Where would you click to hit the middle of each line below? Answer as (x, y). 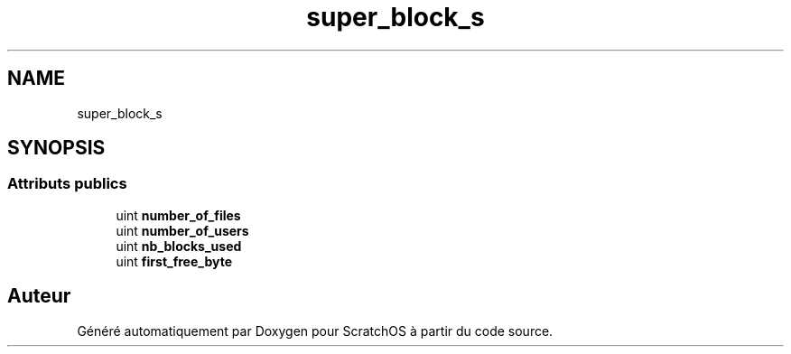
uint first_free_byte (174, 261)
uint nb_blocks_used (179, 246)
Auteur (39, 296)
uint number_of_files (178, 215)
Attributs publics (67, 184)
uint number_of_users (182, 230)
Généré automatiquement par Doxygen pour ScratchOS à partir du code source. (315, 331)
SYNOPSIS (56, 148)
